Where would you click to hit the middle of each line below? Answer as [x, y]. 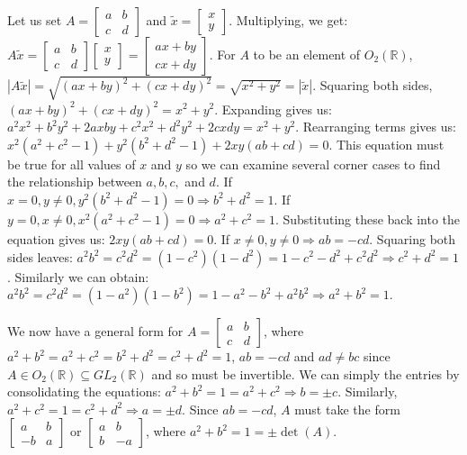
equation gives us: [56, 238]
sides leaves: [40, 256]
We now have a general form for [95, 331]
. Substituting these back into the [368, 218]
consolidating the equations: [84, 391]
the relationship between [75, 182]
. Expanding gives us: [273, 109]
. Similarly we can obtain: [78, 276]
